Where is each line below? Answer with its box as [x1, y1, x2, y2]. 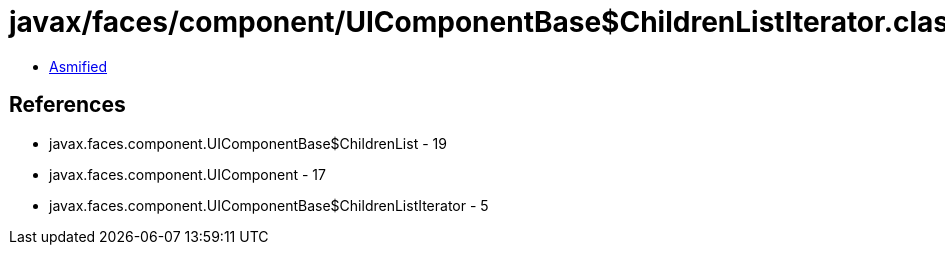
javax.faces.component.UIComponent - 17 [49, 165, 326, 183]
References [9, 92, 126, 118]
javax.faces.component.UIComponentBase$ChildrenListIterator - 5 [49, 196, 489, 214]
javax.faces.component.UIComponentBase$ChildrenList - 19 [49, 134, 447, 152]
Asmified [49, 57, 108, 75]
